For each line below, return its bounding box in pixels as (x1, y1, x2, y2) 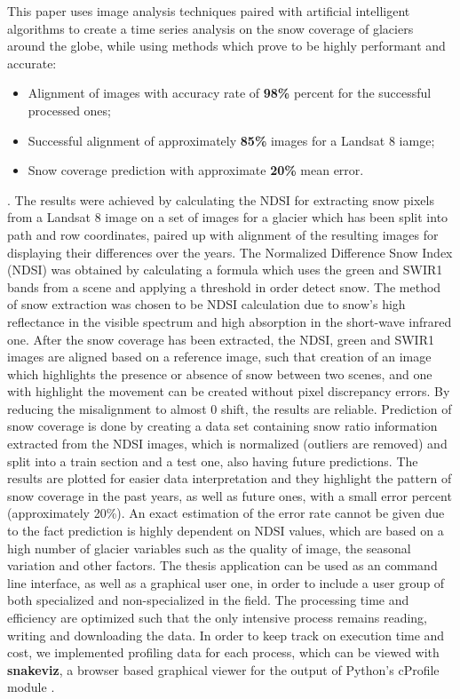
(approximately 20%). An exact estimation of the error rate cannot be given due (7, 504, 445, 522)
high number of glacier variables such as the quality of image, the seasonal (7, 538, 411, 557)
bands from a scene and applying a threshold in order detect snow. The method (7, 277, 441, 296)
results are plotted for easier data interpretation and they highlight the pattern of (7, 469, 452, 488)
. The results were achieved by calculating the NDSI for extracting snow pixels (7, 190, 434, 209)
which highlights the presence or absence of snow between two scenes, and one (7, 364, 432, 383)
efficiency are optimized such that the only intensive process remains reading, (7, 608, 428, 626)
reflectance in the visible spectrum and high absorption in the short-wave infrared (7, 312, 452, 330)
